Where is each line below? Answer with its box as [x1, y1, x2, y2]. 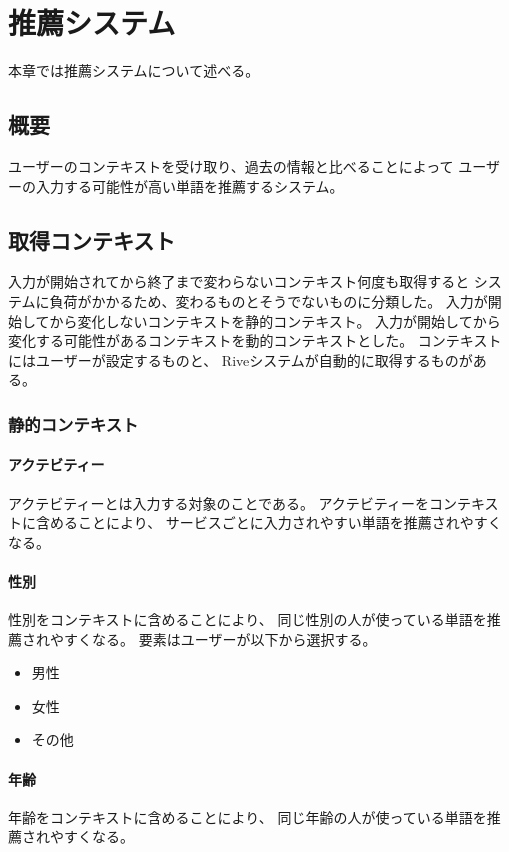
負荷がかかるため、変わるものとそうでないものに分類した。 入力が [49, 290, 488, 311]
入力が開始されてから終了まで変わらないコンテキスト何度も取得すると [8, 271, 470, 292]
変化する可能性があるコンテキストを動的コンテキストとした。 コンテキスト [8, 330, 502, 351]
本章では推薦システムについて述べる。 [8, 60, 260, 81]
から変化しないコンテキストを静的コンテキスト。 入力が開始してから [49, 310, 501, 331]
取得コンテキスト [8, 224, 176, 255]
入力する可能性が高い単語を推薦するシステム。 [35, 175, 344, 196]
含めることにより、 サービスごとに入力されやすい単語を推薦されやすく [35, 512, 502, 533]
